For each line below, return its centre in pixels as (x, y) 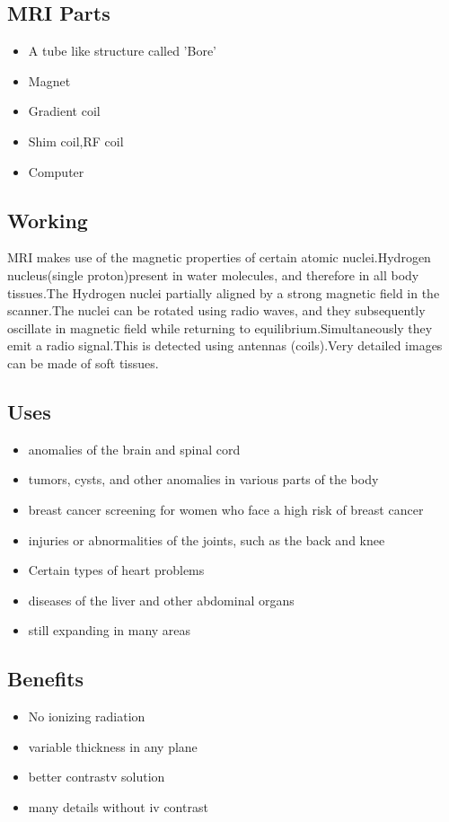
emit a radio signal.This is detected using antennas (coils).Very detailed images (225, 345)
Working (48, 220)
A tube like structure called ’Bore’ (123, 51)
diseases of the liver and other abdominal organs (161, 600)
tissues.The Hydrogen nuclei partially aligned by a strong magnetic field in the (224, 292)
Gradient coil (64, 111)
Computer (56, 171)
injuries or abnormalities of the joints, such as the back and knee (207, 539)
